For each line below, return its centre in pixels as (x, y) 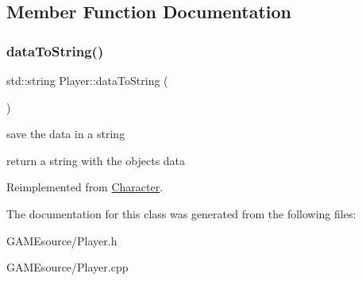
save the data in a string (66, 134)
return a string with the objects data (96, 160)
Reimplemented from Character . (85, 187)
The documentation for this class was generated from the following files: (181, 213)
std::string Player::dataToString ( (87, 80)
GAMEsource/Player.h (62, 240)
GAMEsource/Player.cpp (67, 267)
